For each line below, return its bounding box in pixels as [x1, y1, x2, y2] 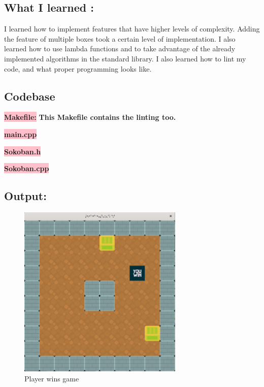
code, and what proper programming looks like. [4, 63, 152, 74]
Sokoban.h [4, 146, 41, 156]
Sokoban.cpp [4, 163, 49, 174]
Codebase [4, 88, 55, 104]
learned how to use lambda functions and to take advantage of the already [4, 43, 236, 54]
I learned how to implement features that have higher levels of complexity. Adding [4, 23, 260, 34]
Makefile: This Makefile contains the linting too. [4, 112, 176, 122]
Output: [4, 188, 47, 204]
